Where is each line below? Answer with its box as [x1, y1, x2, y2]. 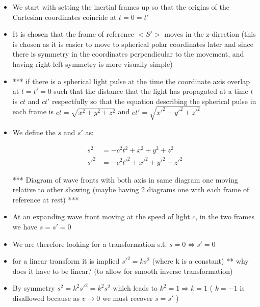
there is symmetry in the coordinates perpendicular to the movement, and [12, 48, 244, 59]
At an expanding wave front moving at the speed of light [12, 211, 190, 222]
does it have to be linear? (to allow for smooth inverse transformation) [12, 265, 233, 276]
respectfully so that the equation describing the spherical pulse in [52, 95, 256, 106]
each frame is [12, 106, 54, 117]
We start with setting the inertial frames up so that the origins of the [12, 2, 230, 12]
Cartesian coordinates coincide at [12, 11, 117, 22]
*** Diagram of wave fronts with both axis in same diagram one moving [12, 174, 239, 185]
